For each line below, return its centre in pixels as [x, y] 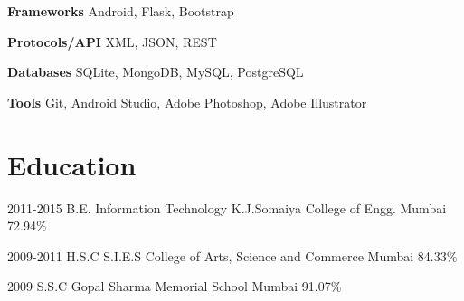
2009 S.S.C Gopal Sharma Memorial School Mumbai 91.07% [175, 286]
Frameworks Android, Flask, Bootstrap [121, 11]
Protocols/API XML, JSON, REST [112, 41]
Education [72, 164]
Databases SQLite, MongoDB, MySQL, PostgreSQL [156, 72]
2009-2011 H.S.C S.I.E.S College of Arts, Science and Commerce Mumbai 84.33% [232, 255]
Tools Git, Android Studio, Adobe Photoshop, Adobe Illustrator [187, 102]
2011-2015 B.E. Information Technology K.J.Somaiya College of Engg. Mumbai [227, 207]
